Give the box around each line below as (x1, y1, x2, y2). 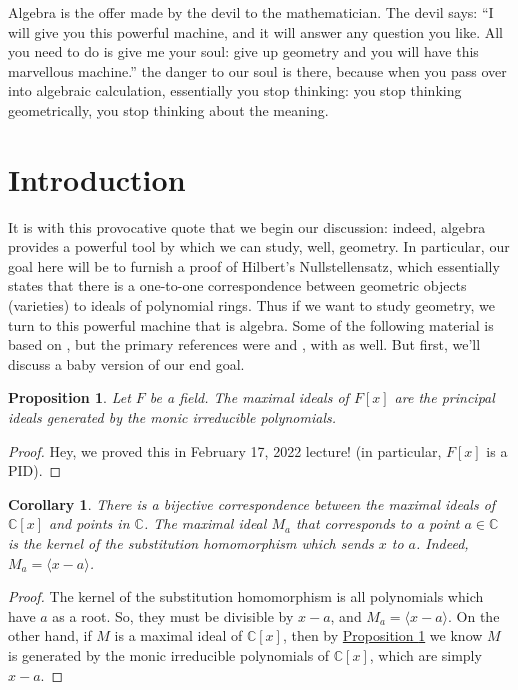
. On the (448, 605, 500, 626)
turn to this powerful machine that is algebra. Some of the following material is (8, 314, 494, 335)
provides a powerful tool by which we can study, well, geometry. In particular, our (8, 236, 510, 257)
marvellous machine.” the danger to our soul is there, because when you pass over (8, 60, 507, 81)
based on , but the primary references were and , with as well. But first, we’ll (8, 334, 481, 355)
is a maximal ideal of (114, 625, 243, 646)
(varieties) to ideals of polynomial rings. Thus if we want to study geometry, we (8, 295, 495, 316)
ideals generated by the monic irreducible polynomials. (8, 407, 336, 428)
